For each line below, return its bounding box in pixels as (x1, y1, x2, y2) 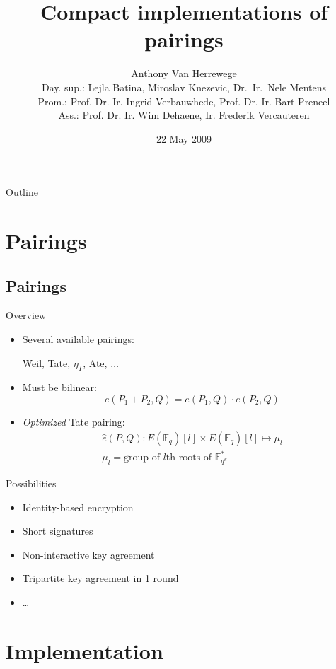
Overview (6, 308, 47, 322)
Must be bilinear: (22, 380, 97, 395)
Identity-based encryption (22, 499, 134, 514)
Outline (6, 185, 38, 199)
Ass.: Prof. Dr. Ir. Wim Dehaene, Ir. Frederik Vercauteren (58, 107, 310, 122)
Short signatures (22, 523, 93, 538)
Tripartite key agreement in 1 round (22, 571, 179, 586)
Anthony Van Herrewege (131, 66, 237, 81)
